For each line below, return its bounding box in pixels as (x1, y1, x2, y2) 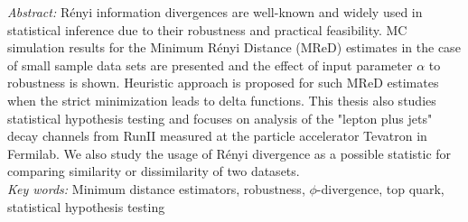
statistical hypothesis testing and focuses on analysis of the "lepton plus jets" (7, 108, 433, 127)
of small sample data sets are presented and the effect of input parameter (7, 55, 413, 74)
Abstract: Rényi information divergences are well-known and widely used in (7, 3, 423, 21)
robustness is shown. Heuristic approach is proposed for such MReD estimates (7, 73, 439, 92)
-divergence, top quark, (316, 179, 445, 198)
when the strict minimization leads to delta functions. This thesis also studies (7, 90, 436, 109)
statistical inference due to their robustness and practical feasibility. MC (7, 20, 407, 39)
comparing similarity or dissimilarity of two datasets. (7, 162, 300, 180)
